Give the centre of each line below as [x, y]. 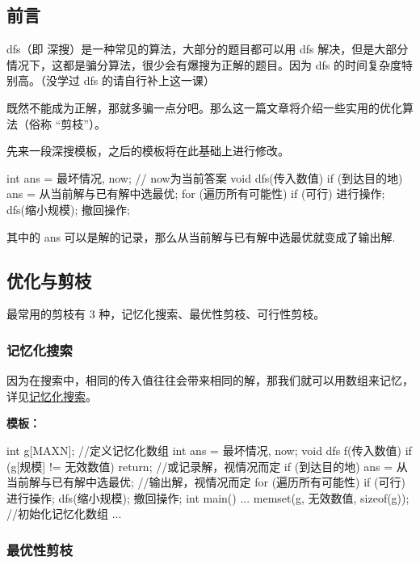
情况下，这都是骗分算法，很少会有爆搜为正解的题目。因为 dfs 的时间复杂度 [204, 64]
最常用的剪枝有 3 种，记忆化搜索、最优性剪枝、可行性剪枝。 [166, 314]
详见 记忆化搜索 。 [52, 396]
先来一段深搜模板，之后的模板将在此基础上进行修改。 [148, 151]
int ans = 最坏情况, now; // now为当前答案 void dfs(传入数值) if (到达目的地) [205, 177]
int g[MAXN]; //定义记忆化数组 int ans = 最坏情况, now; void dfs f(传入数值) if [209, 450]
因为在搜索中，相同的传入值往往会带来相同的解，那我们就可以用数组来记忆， [210, 380]
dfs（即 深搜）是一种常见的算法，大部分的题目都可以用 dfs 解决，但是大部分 [208, 49]
